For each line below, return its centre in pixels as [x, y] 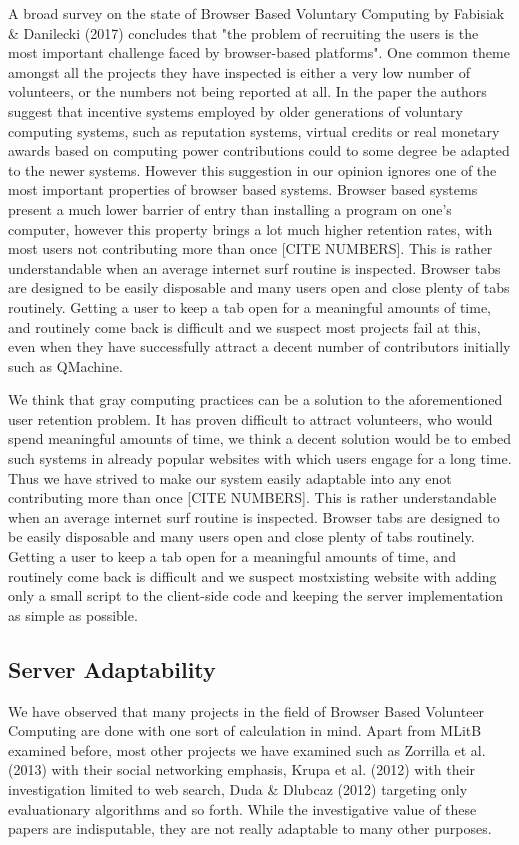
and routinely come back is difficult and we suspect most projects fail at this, [244, 326]
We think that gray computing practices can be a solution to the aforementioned [255, 399]
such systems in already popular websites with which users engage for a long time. [260, 458]
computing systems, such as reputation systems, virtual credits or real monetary [254, 130]
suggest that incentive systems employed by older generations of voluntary [235, 110]
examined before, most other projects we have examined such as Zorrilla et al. [247, 749]
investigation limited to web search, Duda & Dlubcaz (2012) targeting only [238, 788]
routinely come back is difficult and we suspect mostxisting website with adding [252, 575]
